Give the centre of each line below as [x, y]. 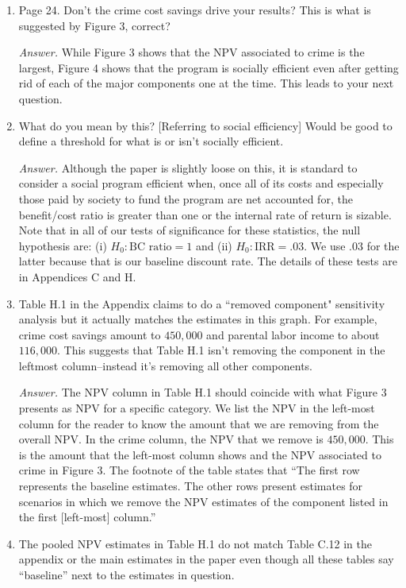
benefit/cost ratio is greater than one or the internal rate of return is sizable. [205, 214]
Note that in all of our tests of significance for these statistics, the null [190, 230]
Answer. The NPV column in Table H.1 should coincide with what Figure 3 [203, 392]
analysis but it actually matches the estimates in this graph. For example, [198, 319]
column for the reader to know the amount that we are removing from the [199, 423]
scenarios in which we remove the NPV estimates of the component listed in [203, 501]
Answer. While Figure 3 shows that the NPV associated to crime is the [192, 52]
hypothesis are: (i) [63, 245]
